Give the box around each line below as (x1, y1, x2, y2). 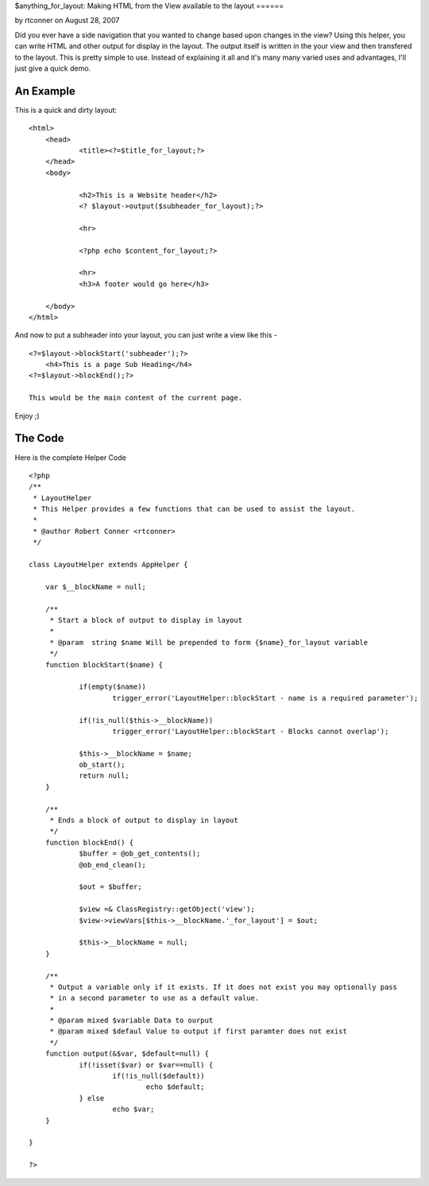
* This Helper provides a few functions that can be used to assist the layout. (33, 504, 356, 514)
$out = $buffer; (79, 883, 142, 891)
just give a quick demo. (14, 64, 91, 73)
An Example (14, 84, 75, 98)
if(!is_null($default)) (112, 1072, 206, 1080)
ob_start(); (79, 760, 126, 770)
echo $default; (145, 1083, 206, 1091)
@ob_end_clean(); (79, 860, 147, 869)
